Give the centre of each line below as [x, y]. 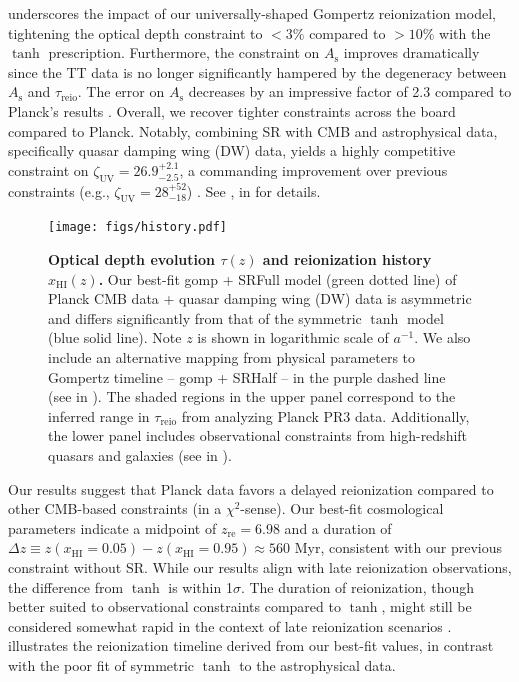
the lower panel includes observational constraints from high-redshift [258, 435]
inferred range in [99, 415]
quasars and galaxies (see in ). [140, 454]
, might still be [426, 606]
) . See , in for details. [253, 190]
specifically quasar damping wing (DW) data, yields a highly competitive [232, 150]
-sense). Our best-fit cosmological [342, 508]
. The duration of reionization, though [357, 586]
